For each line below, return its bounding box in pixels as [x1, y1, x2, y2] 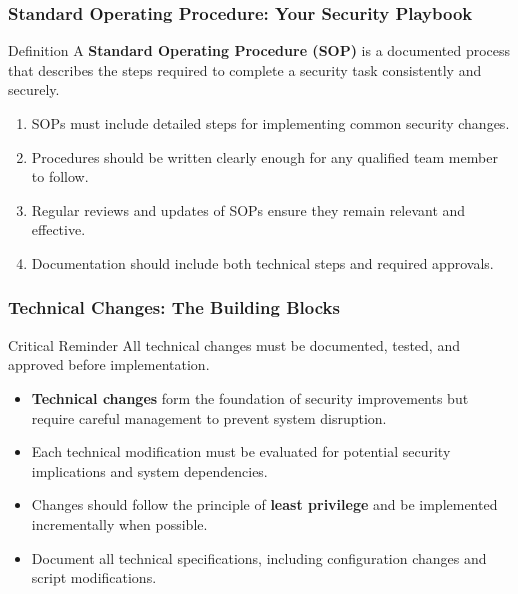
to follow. [31, 166, 89, 187]
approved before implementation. [8, 354, 210, 375]
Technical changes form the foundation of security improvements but [31, 387, 469, 408]
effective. [31, 219, 86, 240]
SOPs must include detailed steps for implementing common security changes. [31, 113, 510, 133]
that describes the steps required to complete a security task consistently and [8, 59, 482, 80]
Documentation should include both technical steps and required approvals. [31, 252, 494, 273]
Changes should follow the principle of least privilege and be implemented [31, 494, 498, 515]
